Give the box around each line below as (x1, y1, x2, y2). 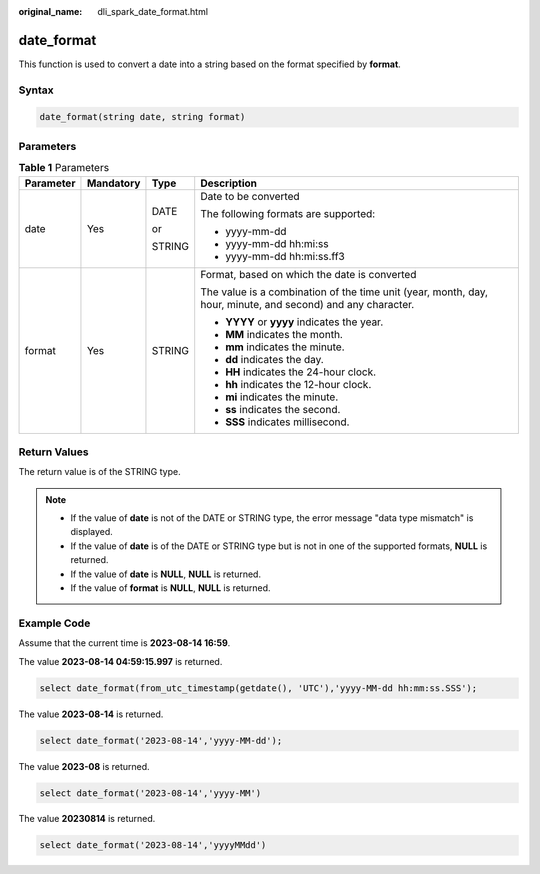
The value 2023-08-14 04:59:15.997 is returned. (18, 655, 223, 667)
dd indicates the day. (225, 352, 324, 366)
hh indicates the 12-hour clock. (225, 377, 372, 391)
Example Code (18, 616, 91, 630)
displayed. (70, 526, 114, 538)
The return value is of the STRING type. (18, 466, 181, 478)
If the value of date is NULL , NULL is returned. (70, 568, 262, 580)
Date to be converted (200, 189, 300, 203)
